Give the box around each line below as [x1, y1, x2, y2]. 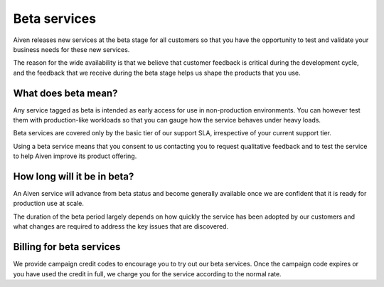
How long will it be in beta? [13, 171, 134, 182]
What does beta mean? [13, 87, 118, 99]
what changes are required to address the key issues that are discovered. [13, 222, 229, 231]
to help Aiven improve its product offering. [13, 152, 137, 160]
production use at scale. [13, 199, 85, 208]
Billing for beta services [13, 241, 121, 253]
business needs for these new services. [13, 45, 130, 53]
